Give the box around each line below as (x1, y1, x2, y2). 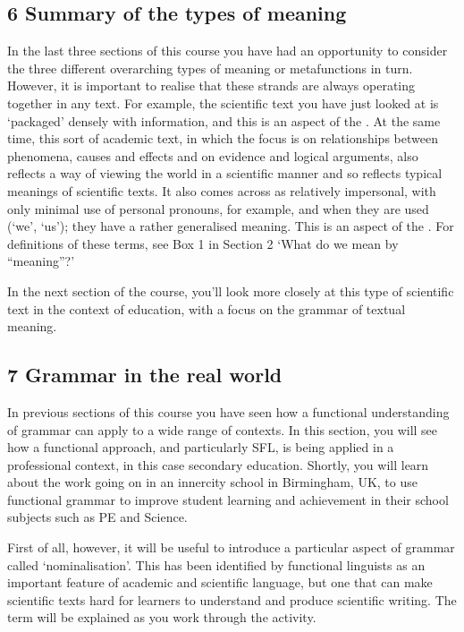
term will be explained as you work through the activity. (7, 608, 316, 627)
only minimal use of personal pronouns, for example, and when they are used (7, 199, 429, 218)
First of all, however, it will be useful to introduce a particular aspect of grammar (7, 538, 455, 557)
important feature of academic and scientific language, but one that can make (7, 573, 433, 592)
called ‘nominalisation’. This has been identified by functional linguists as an (7, 555, 426, 574)
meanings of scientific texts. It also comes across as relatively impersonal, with (7, 181, 436, 200)
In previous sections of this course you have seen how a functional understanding (7, 402, 450, 421)
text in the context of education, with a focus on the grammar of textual (7, 299, 406, 318)
